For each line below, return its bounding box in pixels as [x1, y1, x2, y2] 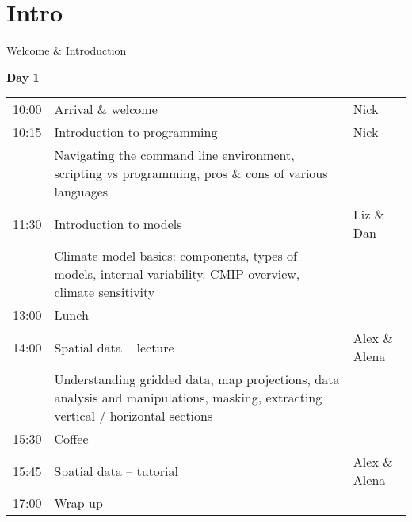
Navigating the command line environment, [54, 146, 295, 165]
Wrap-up [54, 493, 103, 512]
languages [54, 182, 109, 201]
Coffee [54, 429, 89, 448]
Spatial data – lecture [54, 337, 174, 356]
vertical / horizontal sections [54, 406, 213, 425]
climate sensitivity [54, 283, 155, 302]
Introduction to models [54, 214, 182, 233]
